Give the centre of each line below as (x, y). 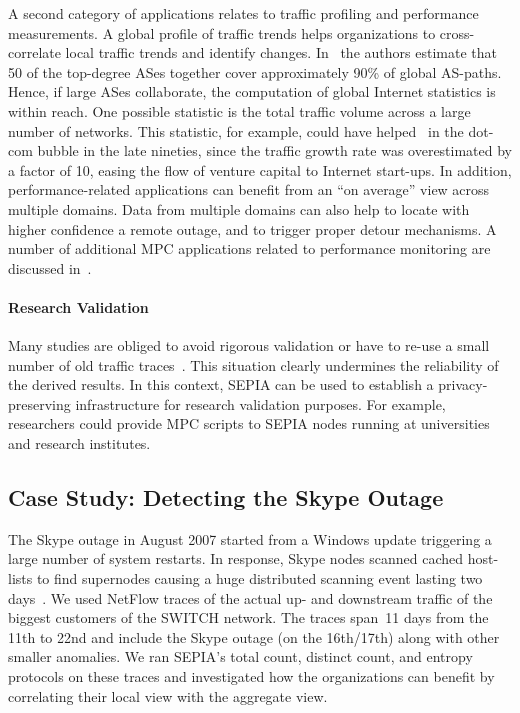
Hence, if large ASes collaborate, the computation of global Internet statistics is (252, 91)
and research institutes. (79, 443)
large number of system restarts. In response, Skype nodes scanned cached (235, 558)
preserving (39, 403)
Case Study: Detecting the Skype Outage (226, 497)
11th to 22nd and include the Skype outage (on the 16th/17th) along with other (254, 636)
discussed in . (50, 267)
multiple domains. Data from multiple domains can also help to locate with (239, 208)
